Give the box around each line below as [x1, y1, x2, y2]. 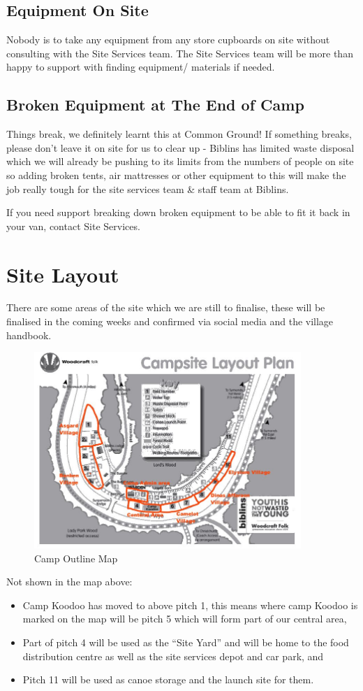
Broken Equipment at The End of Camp [6, 94, 304, 115]
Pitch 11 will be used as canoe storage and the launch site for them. [22, 672, 314, 687]
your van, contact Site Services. [6, 218, 140, 233]
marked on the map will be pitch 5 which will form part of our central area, [22, 611, 347, 626]
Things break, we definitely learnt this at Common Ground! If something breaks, [6, 127, 352, 141]
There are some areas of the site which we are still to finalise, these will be [6, 300, 325, 315]
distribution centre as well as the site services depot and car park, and [22, 648, 324, 663]
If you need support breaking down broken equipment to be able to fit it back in [6, 205, 350, 220]
